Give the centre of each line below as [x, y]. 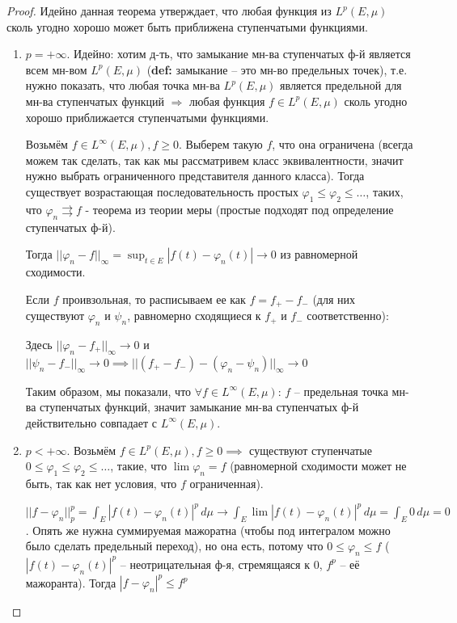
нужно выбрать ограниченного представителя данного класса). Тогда [195, 176]
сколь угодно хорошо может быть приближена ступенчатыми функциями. [187, 26]
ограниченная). [226, 483]
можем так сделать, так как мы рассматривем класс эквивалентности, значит [214, 160]
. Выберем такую [221, 144]
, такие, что [139, 466]
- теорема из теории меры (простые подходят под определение [239, 209]
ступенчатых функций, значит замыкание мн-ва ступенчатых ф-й [199, 407]
